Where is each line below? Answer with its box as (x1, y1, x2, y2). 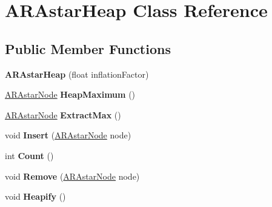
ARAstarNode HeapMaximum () (5, 88, 136, 101)
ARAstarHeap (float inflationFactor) (5, 67, 149, 80)
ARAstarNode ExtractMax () (5, 108, 121, 121)
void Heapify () (5, 190, 66, 203)
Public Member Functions (5, 39, 171, 58)
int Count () (5, 149, 54, 161)
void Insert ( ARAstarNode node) (5, 129, 131, 141)
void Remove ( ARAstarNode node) (5, 169, 140, 182)
